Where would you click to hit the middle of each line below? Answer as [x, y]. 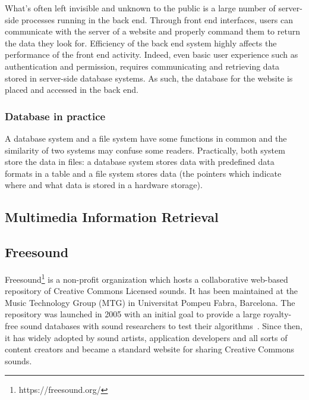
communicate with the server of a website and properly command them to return [152, 31]
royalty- [278, 314]
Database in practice [55, 116]
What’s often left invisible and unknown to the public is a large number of [140, 8]
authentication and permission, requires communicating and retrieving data [142, 66]
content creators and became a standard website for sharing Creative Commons [150, 349]
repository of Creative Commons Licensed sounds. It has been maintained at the [152, 291]
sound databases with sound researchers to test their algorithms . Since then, [161, 325]
